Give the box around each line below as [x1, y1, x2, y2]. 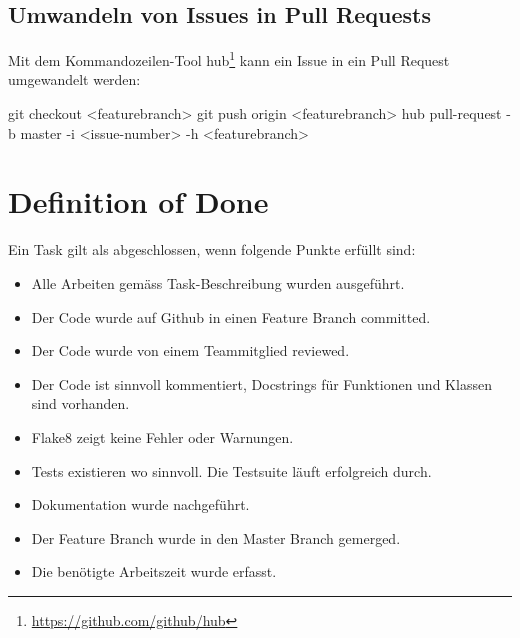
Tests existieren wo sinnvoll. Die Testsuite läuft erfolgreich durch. [31, 460, 432, 481]
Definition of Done [8, 181, 269, 222]
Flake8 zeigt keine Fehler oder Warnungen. [31, 426, 294, 447]
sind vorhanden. [31, 393, 130, 414]
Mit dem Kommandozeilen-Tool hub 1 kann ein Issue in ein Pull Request [8, 47, 450, 70]
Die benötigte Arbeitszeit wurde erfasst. [31, 561, 277, 582]
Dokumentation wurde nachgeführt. [31, 494, 250, 515]
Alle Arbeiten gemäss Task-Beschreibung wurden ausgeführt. [31, 272, 405, 293]
